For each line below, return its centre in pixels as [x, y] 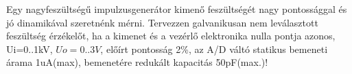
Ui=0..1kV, [30, 49]
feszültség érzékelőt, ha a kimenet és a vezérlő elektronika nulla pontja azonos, [171, 36]
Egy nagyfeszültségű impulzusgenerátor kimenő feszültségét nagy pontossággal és [177, 9]
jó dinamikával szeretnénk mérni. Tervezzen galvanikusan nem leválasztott [162, 22]
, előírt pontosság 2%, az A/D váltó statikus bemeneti [214, 49]
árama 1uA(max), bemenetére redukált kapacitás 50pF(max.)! [137, 62]
